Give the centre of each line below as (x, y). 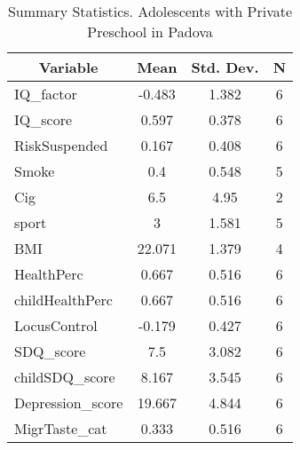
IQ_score (43, 119)
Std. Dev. (225, 67)
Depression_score (69, 403)
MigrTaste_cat (61, 428)
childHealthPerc (63, 300)
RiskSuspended (61, 145)
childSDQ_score (65, 377)
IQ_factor (46, 94)
